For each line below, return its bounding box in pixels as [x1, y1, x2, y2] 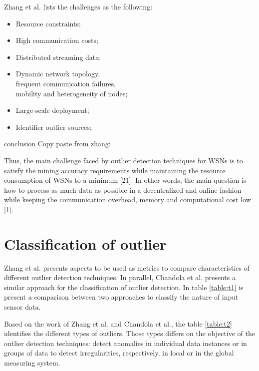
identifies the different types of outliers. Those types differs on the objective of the [4, 328, 255, 339]
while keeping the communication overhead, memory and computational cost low [4, 194, 251, 205]
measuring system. [4, 357, 60, 368]
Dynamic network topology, [15, 68, 100, 79]
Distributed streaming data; [15, 51, 101, 62]
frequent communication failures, [15, 78, 116, 88]
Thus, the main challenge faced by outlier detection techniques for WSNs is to [4, 155, 243, 165]
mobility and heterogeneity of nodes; [15, 88, 128, 98]
